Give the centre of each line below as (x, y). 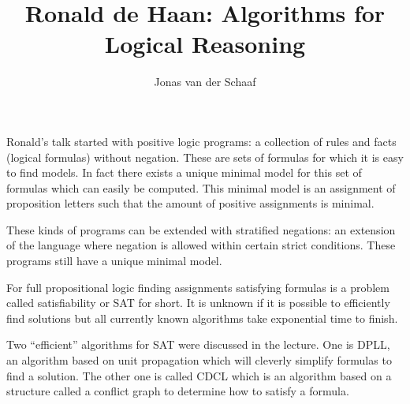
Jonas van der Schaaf (205, 82)
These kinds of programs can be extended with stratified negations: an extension (201, 229)
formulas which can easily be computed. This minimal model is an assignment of (201, 187)
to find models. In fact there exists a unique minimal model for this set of (184, 172)
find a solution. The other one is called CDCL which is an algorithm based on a (199, 375)
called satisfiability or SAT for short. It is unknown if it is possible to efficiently (198, 303)
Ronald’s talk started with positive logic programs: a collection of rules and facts (201, 141)
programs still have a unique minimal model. (114, 261)
